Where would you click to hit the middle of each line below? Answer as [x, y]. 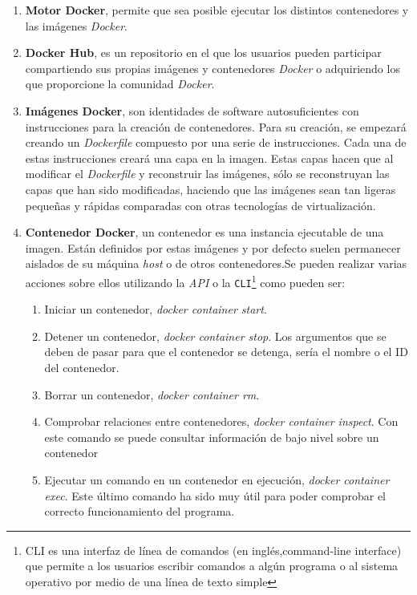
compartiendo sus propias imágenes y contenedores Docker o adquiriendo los [213, 68]
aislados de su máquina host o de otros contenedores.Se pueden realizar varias [216, 263]
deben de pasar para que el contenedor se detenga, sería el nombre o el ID [226, 352]
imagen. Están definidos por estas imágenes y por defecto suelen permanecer [213, 247]
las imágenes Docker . [76, 25]
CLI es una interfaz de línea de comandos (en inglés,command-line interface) [213, 550]
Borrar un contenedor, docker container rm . [152, 394]
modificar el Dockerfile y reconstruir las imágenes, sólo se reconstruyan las [207, 174]
